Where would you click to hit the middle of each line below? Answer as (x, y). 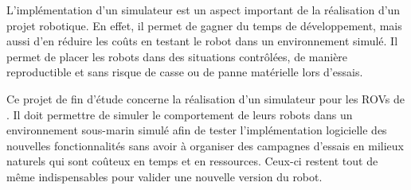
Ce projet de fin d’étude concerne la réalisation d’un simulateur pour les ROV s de (206, 98)
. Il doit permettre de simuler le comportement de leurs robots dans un (180, 114)
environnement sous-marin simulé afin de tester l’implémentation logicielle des (197, 130)
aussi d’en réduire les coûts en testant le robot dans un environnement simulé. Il (202, 41)
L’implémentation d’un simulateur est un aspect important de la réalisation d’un (204, 10)
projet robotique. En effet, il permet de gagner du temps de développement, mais (204, 25)
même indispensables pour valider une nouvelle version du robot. (164, 176)
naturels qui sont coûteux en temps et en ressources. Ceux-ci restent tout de (192, 161)
